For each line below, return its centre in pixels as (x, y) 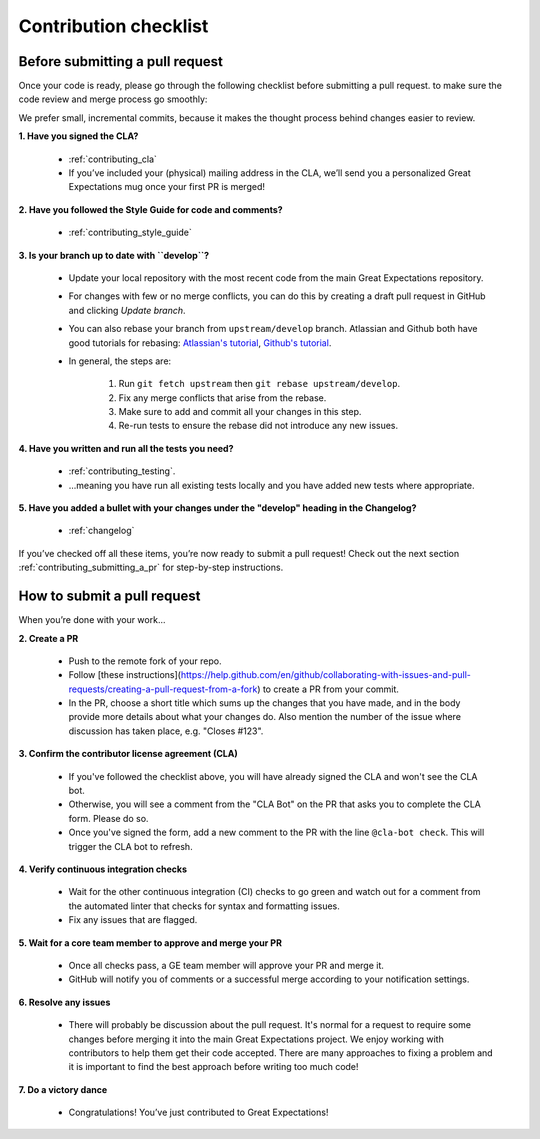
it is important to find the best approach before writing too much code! (213, 1067)
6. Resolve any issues (64, 1002)
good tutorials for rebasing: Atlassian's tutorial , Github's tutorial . (200, 342)
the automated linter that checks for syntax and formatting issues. (204, 906)
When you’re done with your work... (92, 620)
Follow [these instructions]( (125, 675)
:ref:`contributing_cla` (112, 159)
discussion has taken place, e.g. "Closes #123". (166, 731)
